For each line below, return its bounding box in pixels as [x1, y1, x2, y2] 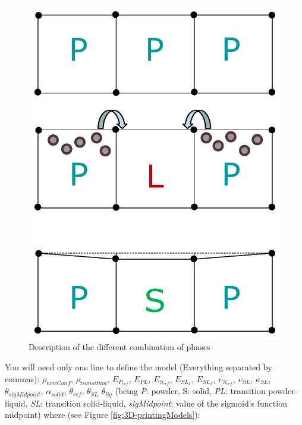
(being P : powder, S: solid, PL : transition [115, 385, 266, 397]
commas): [5, 372, 40, 385]
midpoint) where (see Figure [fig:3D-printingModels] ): [5, 408, 200, 421]
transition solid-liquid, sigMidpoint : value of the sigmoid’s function [45, 396, 287, 409]
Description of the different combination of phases [29, 341, 210, 353]
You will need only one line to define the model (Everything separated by [5, 360, 272, 373]
